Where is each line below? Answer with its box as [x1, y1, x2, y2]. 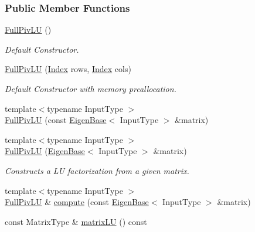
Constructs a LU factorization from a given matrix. [5, 164, 189, 176]
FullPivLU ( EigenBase [5, 145, 85, 157]
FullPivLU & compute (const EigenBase [5, 196, 149, 208]
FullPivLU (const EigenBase [5, 114, 107, 126]
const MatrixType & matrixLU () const [5, 215, 147, 227]
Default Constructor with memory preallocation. [5, 83, 176, 94]
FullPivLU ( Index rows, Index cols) [5, 63, 131, 75]
